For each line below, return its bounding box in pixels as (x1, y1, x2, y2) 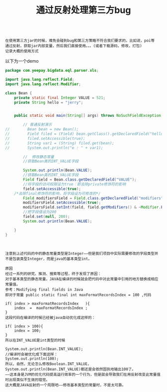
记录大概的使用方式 (5, 49, 39, 54)
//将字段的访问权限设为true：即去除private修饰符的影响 (23, 182, 126, 187)
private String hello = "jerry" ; (14, 100, 83, 105)
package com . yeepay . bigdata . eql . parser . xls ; (5, 68, 99, 73)
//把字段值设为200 (23, 209, 57, 214)
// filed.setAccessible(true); (5, 136, 85, 141)
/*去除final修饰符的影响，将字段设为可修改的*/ (14, 191, 101, 196)
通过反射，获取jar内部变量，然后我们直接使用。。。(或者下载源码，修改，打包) (5, 43, 143, 49)
